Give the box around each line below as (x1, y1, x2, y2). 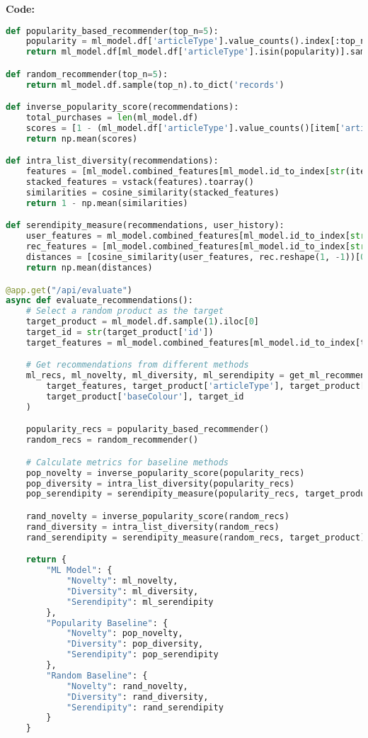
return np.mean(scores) (25, 133, 138, 144)
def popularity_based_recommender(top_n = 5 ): (6, 25, 219, 36)
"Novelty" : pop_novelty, (66, 628, 183, 639)
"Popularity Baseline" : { (46, 618, 168, 628)
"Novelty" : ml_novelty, (66, 576, 178, 586)
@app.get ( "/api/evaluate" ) (6, 285, 133, 295)
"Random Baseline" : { (46, 670, 148, 681)
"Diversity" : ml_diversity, (66, 586, 199, 596)
